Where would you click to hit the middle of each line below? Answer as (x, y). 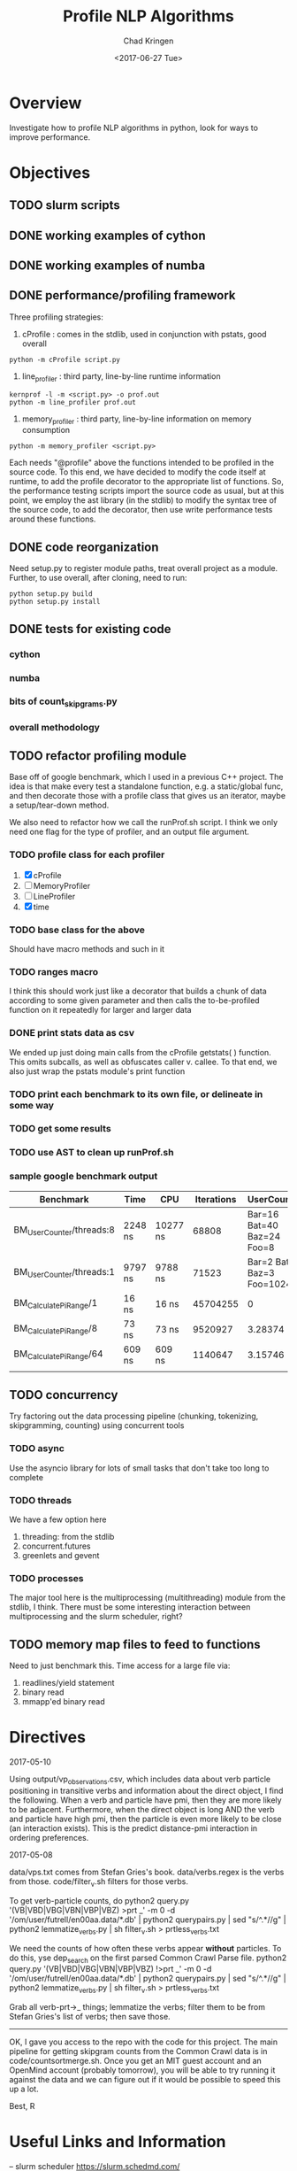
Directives (48, 1738)
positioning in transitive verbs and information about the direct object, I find (146, 1790)
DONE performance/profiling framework (122, 295)
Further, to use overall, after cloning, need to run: (98, 578)
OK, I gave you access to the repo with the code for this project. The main (144, 2042)
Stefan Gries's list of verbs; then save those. (90, 2017)
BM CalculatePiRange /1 (56, 1304)
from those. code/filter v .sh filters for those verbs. (99, 1882)
